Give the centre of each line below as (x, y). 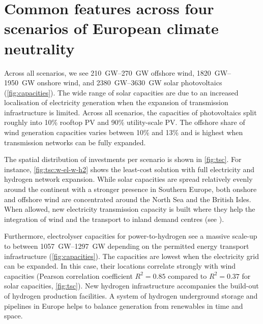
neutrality (39, 48)
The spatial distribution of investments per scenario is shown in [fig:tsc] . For (123, 159)
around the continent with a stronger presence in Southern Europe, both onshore (130, 189)
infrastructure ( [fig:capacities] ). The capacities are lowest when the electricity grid (132, 256)
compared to (187, 276)
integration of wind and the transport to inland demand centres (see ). (114, 219)
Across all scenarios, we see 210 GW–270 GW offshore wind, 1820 (108, 72)
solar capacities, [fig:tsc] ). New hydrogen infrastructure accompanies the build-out (131, 286)
